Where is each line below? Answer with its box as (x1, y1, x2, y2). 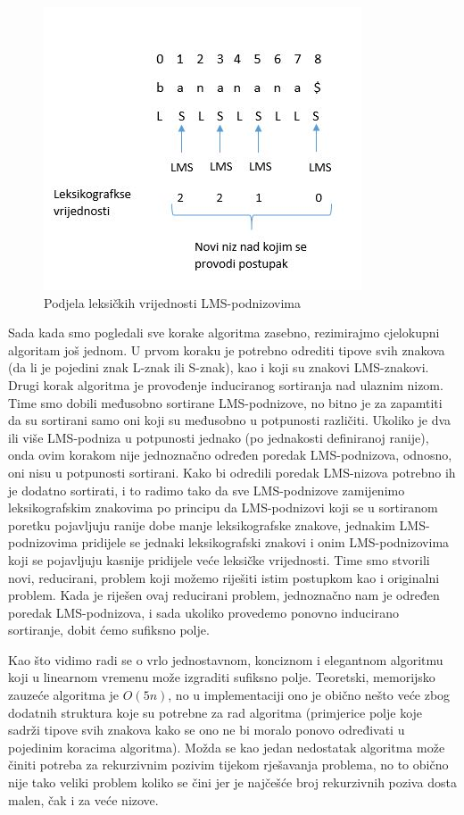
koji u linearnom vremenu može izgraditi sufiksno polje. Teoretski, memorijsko (8, 668, 435, 686)
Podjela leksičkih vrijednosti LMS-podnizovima (44, 293, 302, 312)
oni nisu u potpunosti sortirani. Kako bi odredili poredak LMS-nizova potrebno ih (8, 462, 456, 481)
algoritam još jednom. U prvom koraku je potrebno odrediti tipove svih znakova (8, 340, 445, 359)
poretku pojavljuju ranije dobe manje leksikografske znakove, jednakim (8, 515, 395, 534)
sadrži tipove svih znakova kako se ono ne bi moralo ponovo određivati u (8, 720, 405, 739)
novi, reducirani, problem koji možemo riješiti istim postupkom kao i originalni (8, 568, 440, 586)
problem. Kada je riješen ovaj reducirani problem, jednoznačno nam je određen (8, 586, 440, 604)
